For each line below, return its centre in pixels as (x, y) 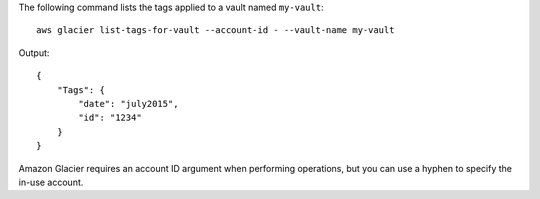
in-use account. (51, 182)
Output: (34, 52)
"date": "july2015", (128, 103)
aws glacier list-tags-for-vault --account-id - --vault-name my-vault (215, 30)
